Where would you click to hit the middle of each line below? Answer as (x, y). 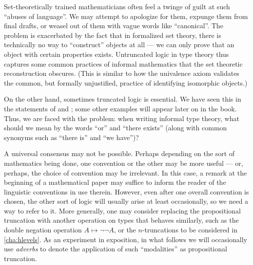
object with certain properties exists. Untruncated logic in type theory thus (117, 54)
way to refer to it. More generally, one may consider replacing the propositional (122, 210)
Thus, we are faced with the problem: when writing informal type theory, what (122, 118)
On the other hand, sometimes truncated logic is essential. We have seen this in (123, 99)
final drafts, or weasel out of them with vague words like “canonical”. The (114, 26)
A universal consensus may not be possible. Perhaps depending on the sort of (119, 153)
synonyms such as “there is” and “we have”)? (71, 137)
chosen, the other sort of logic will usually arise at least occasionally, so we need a (126, 201)
